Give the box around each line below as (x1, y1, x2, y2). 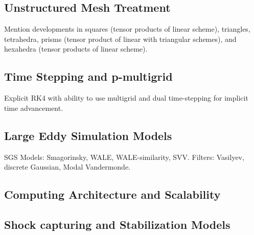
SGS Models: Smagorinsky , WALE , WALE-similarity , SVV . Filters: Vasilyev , (4, 151, 244, 162)
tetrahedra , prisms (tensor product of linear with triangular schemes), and (4, 33, 237, 44)
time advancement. (4, 102, 63, 113)
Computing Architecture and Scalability (4, 186, 221, 202)
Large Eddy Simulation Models (4, 127, 172, 143)
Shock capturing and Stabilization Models (4, 216, 230, 232)
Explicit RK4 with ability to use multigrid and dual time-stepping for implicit (4, 92, 248, 103)
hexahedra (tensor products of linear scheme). (4, 43, 148, 54)
